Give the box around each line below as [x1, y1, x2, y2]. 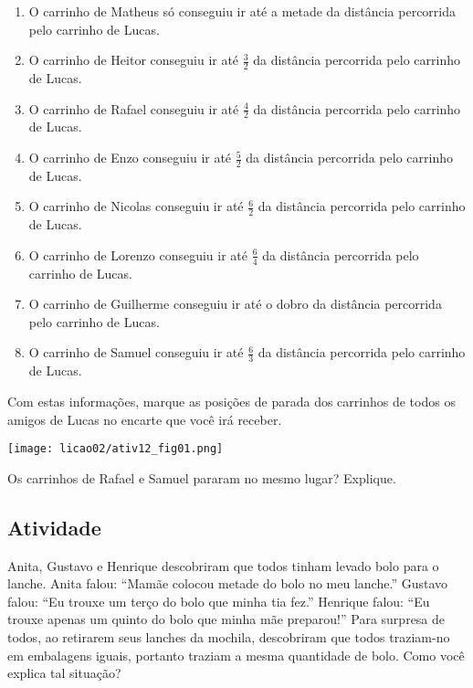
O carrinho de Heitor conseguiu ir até [28, 50, 239, 69]
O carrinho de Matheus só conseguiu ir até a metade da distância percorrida [28, 2, 457, 20]
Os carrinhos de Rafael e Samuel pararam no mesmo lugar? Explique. [7, 468, 396, 487]
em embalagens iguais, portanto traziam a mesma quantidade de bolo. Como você [7, 645, 465, 664]
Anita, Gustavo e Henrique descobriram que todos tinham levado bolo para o [7, 556, 439, 575]
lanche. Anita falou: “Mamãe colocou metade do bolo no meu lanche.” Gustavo [7, 574, 447, 593]
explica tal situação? [7, 663, 121, 683]
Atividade [7, 513, 101, 541]
